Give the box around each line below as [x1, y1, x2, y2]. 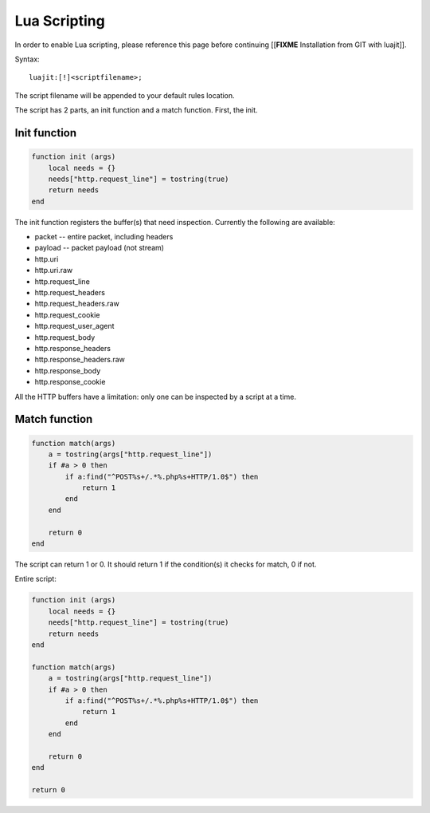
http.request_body [34, 332, 96, 342]
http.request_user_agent [34, 322, 115, 331]
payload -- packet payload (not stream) [34, 243, 165, 253]
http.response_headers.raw [34, 355, 125, 365]
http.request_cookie [34, 310, 100, 319]
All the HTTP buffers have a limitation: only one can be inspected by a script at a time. [14, 392, 296, 401]
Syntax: [14, 54, 40, 64]
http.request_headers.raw [34, 299, 119, 309]
